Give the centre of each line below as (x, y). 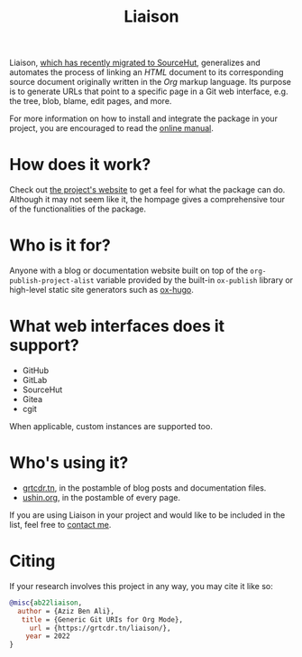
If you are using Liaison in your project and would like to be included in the (147, 515)
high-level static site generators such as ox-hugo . (101, 290)
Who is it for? (60, 245)
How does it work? (80, 165)
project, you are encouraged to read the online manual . (112, 128)
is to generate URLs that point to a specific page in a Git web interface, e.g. (149, 91)
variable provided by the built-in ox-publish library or (195, 280)
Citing (32, 561)
